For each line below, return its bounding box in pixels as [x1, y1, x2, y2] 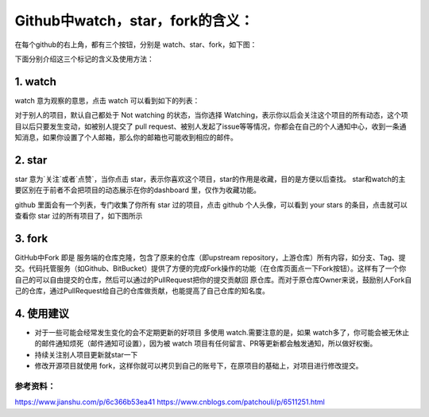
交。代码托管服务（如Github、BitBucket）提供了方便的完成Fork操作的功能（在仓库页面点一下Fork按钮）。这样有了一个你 [14, 264, 407, 273]
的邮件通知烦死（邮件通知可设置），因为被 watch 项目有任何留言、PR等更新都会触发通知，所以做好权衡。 [34, 338, 377, 349]
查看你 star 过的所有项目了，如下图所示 [14, 211, 143, 221]
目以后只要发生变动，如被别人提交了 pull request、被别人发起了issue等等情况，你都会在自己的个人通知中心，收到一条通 [14, 122, 407, 131]
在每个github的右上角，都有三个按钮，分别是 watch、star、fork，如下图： [14, 40, 257, 49]
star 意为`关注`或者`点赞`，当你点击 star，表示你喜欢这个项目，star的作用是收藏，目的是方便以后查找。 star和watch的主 [14, 174, 406, 183]
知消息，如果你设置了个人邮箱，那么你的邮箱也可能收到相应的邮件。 [14, 133, 238, 142]
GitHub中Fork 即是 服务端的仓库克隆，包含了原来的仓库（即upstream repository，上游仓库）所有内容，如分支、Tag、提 [14, 253, 406, 262]
